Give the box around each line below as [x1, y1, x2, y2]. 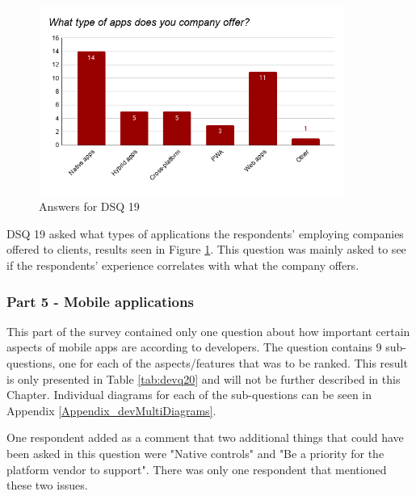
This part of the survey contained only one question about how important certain [6, 322, 410, 339]
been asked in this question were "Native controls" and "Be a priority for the [6, 445, 384, 462]
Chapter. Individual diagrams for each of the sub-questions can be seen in [6, 386, 372, 403]
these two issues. [6, 477, 88, 494]
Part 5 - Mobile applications [6, 291, 194, 311]
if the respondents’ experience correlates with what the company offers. [6, 257, 359, 274]
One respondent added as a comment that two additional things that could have [6, 429, 404, 446]
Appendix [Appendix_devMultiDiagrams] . [6, 401, 216, 418]
